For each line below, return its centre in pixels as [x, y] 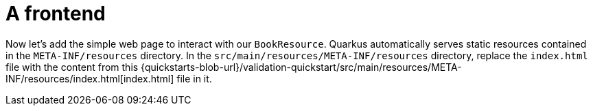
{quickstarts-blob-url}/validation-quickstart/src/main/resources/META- [301, 67]
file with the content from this [72, 67]
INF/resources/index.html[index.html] [90, 78]
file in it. [194, 78]
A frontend [56, 14]
